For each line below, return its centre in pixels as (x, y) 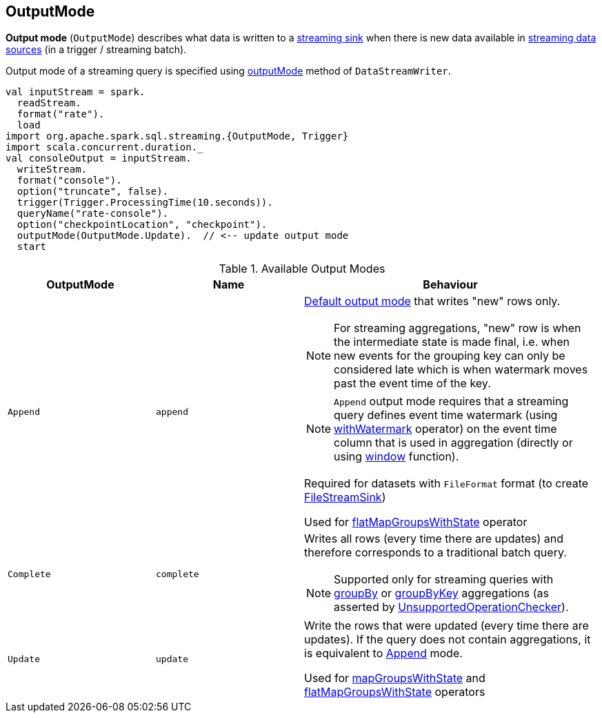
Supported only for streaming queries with (444, 580)
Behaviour (450, 285)
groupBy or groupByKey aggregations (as (442, 593)
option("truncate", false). (93, 192)
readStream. (49, 103)
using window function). (397, 457)
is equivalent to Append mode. (383, 653)
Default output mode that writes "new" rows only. (432, 301)
